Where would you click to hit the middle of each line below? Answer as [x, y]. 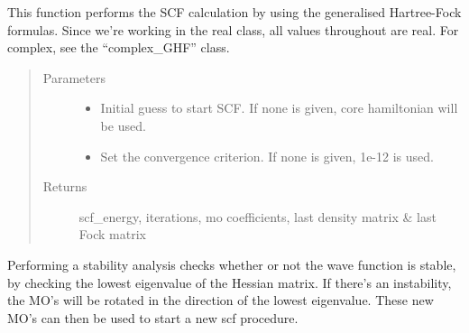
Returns [65, 186]
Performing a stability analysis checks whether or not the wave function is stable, [232, 264]
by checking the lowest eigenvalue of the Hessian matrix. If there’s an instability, [230, 282]
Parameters [74, 77]
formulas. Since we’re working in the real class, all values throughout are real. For [233, 29]
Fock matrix [112, 234]
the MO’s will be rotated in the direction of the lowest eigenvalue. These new [221, 300]
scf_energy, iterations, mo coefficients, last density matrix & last [257, 216]
